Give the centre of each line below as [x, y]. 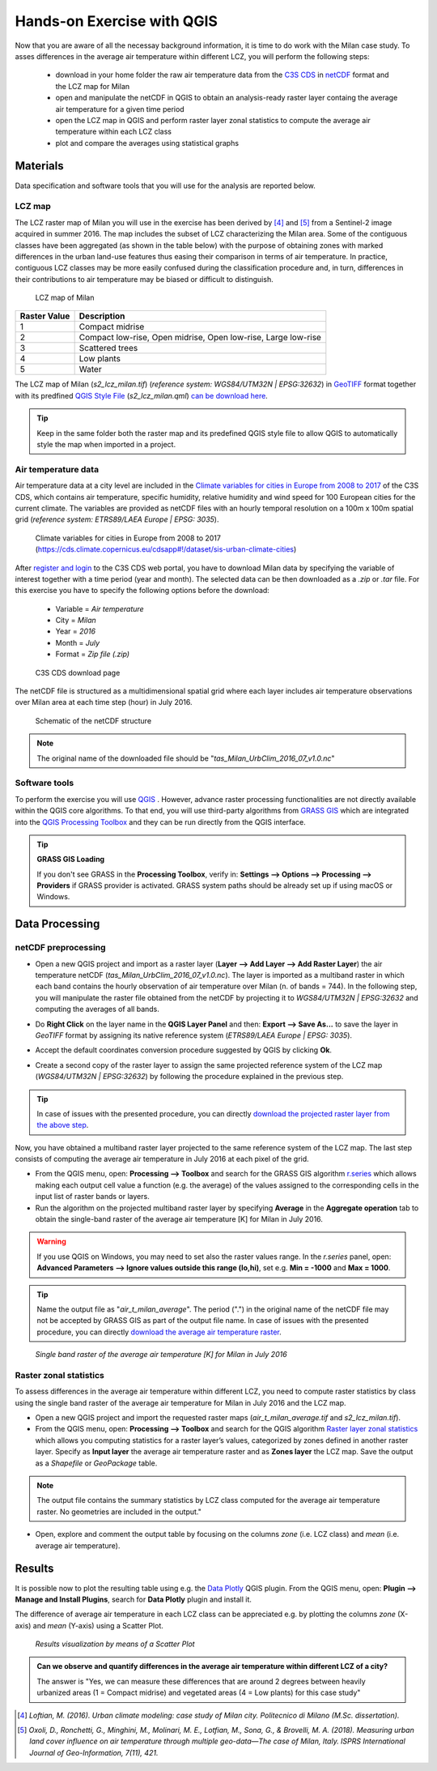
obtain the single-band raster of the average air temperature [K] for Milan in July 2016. [179, 1219]
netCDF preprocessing [60, 948]
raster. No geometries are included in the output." [119, 1512]
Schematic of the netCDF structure [93, 720]
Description [102, 316]
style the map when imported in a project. [106, 445]
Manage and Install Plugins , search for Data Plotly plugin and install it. [134, 1599]
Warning [51, 1242]
